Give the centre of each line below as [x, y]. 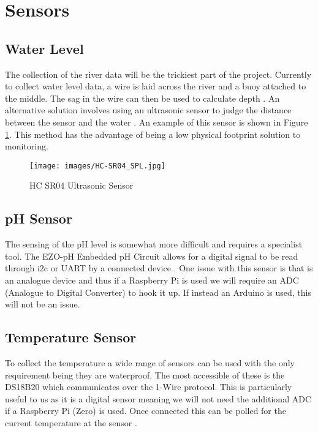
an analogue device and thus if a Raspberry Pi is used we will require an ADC [152, 280]
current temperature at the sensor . [71, 422]
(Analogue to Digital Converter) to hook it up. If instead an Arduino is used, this [158, 292]
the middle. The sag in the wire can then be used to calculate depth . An [142, 98]
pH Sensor [39, 218]
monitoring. [27, 146]
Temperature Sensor [71, 337]
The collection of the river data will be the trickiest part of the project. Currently [158, 74]
